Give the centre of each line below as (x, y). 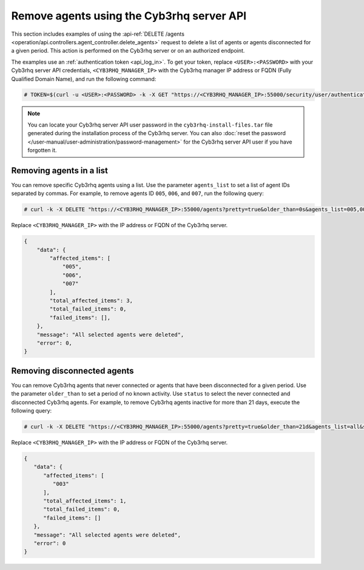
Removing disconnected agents (72, 370)
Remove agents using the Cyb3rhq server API (129, 16)
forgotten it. (42, 150)
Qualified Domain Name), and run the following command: (84, 79)
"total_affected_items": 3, (91, 301)
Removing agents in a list (60, 171)
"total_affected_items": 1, (85, 501)
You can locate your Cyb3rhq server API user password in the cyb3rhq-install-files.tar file (150, 125)
